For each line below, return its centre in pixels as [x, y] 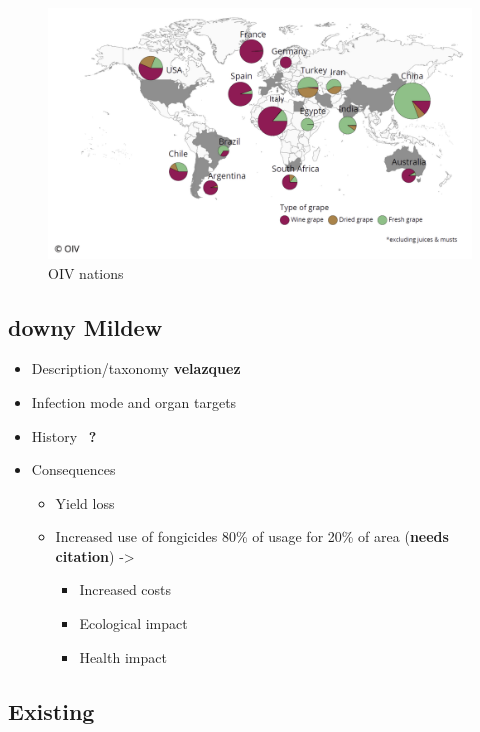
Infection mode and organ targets [134, 401]
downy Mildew [85, 326]
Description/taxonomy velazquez [136, 368]
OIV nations [86, 272]
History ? [64, 435]
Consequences [73, 469]
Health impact [123, 656]
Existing [51, 710]
